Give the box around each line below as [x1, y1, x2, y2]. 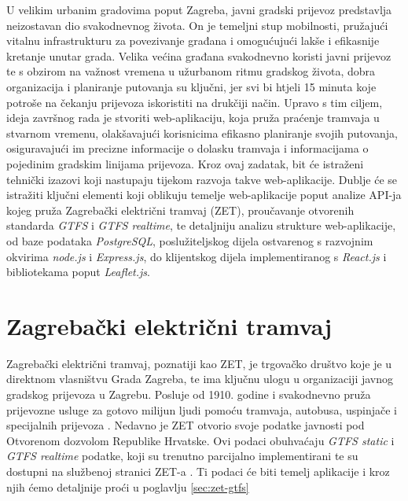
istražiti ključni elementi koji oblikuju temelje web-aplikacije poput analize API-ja [6, 186, 402, 203]
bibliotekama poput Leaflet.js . [6, 263, 150, 280]
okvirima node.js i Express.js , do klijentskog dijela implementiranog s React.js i [6, 248, 387, 264]
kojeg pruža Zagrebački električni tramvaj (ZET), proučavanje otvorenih [6, 201, 355, 218]
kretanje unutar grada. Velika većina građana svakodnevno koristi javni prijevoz [6, 47, 391, 64]
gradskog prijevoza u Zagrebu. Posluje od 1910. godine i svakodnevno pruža [6, 386, 371, 402]
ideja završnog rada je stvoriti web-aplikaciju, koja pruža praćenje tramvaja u [6, 109, 380, 126]
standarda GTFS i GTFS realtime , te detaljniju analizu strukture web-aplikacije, [6, 217, 396, 234]
